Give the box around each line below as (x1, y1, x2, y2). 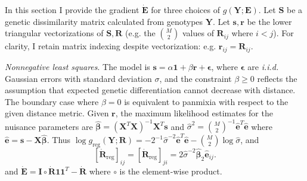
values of (182, 27, 214, 39)
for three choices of (151, 4, 220, 15)
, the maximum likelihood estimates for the (115, 107, 273, 119)
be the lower (247, 15, 292, 27)
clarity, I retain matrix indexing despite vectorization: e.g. (5, 40, 216, 52)
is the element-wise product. (119, 164, 222, 177)
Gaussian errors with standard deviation (5, 72, 152, 84)
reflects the (257, 72, 297, 84)
